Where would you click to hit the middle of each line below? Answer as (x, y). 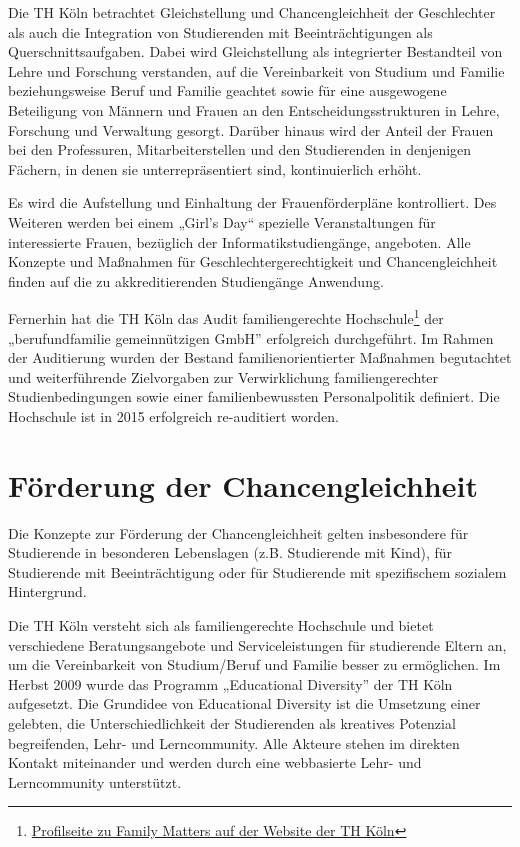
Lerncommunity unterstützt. (95, 781)
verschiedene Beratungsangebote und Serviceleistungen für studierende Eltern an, (257, 644)
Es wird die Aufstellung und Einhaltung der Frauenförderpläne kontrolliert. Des (252, 202)
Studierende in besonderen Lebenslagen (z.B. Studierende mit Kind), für (230, 552)
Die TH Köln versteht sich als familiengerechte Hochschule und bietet (221, 625)
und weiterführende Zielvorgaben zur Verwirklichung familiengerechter (223, 376)
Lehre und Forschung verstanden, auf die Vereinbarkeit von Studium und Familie (256, 70)
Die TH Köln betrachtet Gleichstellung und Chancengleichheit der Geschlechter (252, 12)
